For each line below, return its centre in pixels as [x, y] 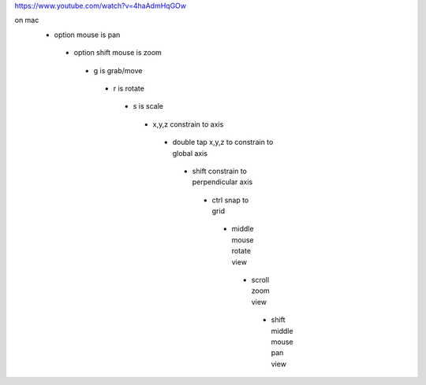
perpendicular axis [222, 182]
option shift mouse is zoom [118, 53]
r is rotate [129, 88]
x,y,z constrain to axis [188, 124]
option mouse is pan [87, 35]
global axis [190, 153]
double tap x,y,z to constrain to [223, 143]
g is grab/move [118, 70]
